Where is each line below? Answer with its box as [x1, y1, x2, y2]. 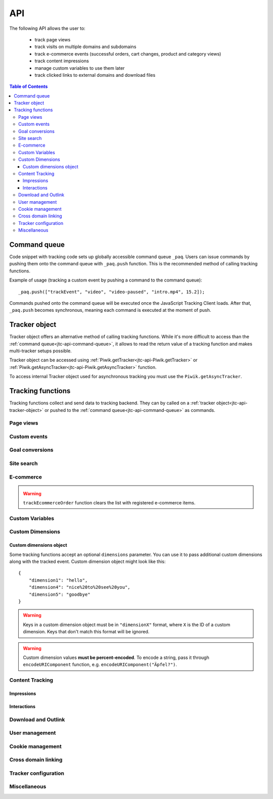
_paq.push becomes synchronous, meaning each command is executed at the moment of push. [9, 307, 211, 313]
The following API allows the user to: [9, 25, 85, 31]
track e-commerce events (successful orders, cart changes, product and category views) [34, 51, 221, 57]
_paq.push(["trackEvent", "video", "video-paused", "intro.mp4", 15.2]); [18, 289, 205, 295]
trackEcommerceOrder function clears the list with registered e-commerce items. [23, 500, 196, 506]
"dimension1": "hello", [28, 577, 88, 583]
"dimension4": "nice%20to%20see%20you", [28, 584, 131, 590]
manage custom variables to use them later [34, 65, 125, 71]
